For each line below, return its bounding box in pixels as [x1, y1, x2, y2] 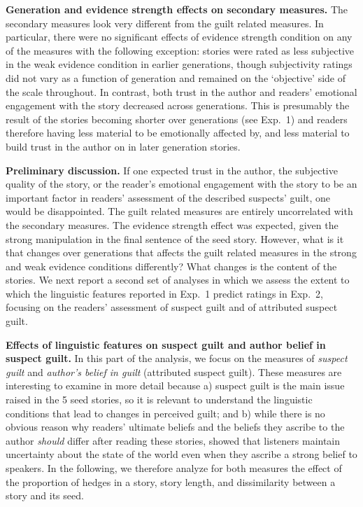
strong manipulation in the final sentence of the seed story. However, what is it [6, 231, 344, 246]
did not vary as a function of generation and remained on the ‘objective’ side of [6, 70, 346, 85]
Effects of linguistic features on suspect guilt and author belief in [6, 337, 326, 352]
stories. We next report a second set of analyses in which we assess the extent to [6, 272, 350, 287]
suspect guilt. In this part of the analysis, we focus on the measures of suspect [6, 351, 348, 366]
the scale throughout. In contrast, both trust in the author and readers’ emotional [6, 84, 357, 99]
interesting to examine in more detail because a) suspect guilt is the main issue [6, 378, 345, 393]
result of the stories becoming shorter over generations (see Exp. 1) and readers [6, 111, 348, 126]
